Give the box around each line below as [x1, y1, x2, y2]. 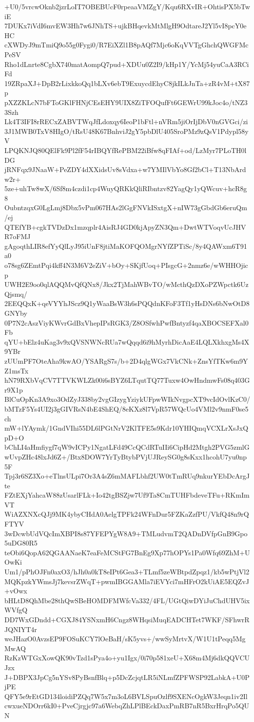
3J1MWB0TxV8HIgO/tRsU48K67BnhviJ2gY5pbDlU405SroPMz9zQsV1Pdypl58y [4, 126, 249, 136]
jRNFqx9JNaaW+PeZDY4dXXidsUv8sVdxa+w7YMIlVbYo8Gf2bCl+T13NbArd [4, 164, 246, 175]
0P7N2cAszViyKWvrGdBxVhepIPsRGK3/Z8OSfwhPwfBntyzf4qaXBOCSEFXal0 [4, 317, 249, 328]
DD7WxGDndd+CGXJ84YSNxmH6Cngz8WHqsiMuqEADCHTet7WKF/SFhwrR [4, 614, 250, 624]
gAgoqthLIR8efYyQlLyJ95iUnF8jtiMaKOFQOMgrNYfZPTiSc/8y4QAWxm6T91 [4, 241, 247, 251]
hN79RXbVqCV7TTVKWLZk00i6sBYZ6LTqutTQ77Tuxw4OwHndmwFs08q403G [4, 375, 250, 385]
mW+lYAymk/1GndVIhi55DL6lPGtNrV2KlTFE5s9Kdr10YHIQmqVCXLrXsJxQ [4, 423, 249, 433]
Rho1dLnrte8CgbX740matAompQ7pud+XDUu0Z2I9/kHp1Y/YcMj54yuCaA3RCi [4, 59, 249, 69]
